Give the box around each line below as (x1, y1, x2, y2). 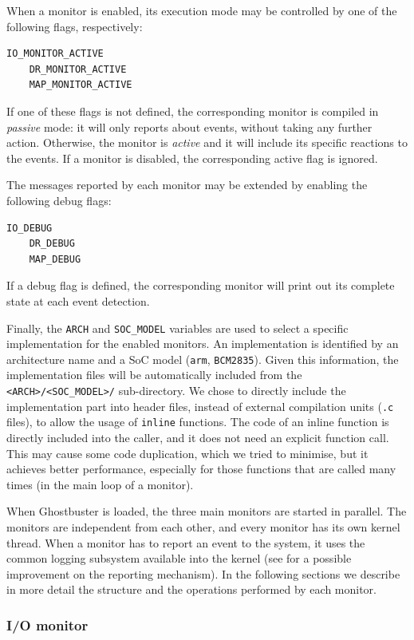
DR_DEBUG (29, 238, 75, 250)
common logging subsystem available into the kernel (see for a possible (6, 550, 352, 567)
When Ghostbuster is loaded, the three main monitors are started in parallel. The (6, 503, 407, 520)
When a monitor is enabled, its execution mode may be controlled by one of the (6, 2, 397, 18)
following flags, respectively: (6, 18, 143, 34)
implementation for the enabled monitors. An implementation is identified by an (6, 335, 399, 352)
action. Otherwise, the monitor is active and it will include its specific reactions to (6, 134, 408, 151)
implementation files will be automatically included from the (6, 366, 302, 383)
